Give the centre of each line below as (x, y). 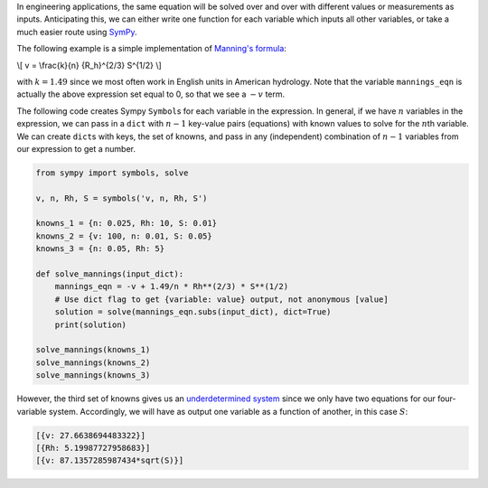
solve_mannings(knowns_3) (93, 375)
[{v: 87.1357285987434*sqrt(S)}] (110, 460)
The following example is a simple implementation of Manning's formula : (151, 49)
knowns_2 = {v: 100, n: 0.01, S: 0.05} (124, 236)
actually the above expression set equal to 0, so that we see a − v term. (151, 94)
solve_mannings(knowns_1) (93, 350)
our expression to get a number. (76, 148)
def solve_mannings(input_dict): (110, 274)
